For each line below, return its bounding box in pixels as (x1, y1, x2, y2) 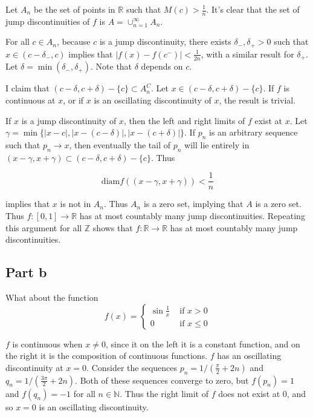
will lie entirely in (184, 138, 250, 151)
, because (56, 35, 91, 48)
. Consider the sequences (86, 361, 178, 373)
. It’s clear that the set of (206, 3, 300, 15)
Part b (5, 263, 47, 281)
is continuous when (12, 337, 83, 350)
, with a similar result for (201, 47, 294, 60)
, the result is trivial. (219, 93, 296, 106)
